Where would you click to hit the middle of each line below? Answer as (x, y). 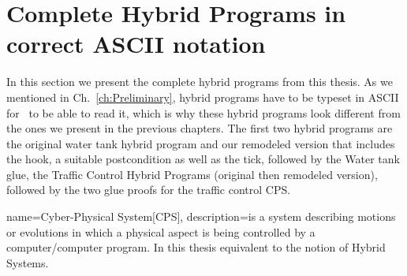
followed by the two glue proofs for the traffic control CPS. (149, 190)
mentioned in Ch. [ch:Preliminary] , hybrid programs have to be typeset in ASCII (203, 97)
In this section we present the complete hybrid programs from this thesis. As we (200, 82)
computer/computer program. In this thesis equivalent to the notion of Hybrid (196, 247)
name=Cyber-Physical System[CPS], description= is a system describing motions (201, 216)
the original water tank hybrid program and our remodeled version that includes (201, 143)
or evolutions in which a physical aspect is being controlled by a (161, 231)
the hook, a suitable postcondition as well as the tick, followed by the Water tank (203, 159)
